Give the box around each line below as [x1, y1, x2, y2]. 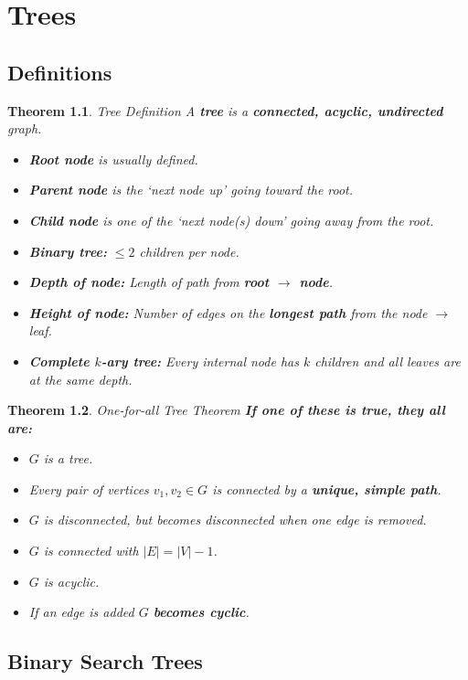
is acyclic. [43, 571, 100, 590]
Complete [28, 351, 90, 370]
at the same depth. [28, 369, 133, 388]
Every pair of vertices [28, 479, 149, 498]
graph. [7, 119, 42, 138]
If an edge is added [28, 602, 134, 622]
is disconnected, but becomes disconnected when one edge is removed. [43, 510, 427, 529]
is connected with [43, 541, 139, 560]
